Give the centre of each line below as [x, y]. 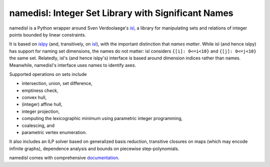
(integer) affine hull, [42, 104]
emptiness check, [40, 90]
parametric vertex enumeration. [54, 132]
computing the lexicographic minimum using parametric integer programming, [102, 118]
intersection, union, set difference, [57, 83]
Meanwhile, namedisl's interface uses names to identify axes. [73, 65]
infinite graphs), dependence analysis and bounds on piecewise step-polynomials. [94, 148]
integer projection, [41, 111]
